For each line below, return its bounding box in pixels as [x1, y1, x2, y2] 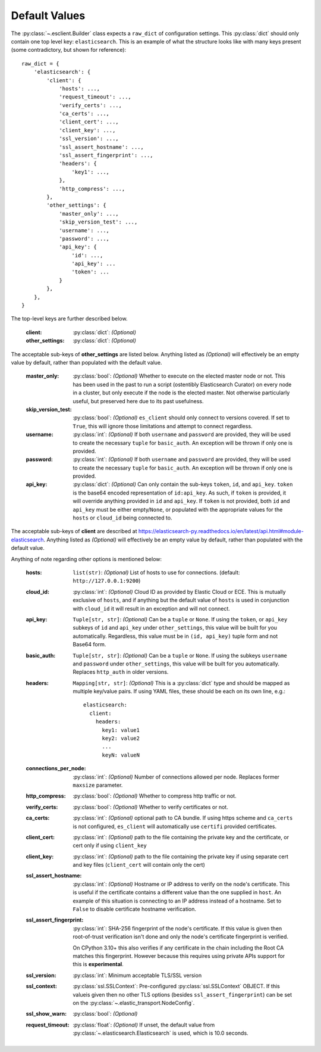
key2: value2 [102, 735, 140, 742]
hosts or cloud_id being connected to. [73, 514, 172, 521]
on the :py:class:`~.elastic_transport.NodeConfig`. [73, 999, 195, 1006]
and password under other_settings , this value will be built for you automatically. [73, 660, 279, 667]
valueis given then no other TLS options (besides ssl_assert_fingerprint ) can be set [73, 991, 292, 998]
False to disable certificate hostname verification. [73, 905, 196, 913]
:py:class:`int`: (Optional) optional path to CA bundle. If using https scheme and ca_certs [73, 814, 293, 821]
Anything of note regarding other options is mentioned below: [11, 555, 162, 562]
